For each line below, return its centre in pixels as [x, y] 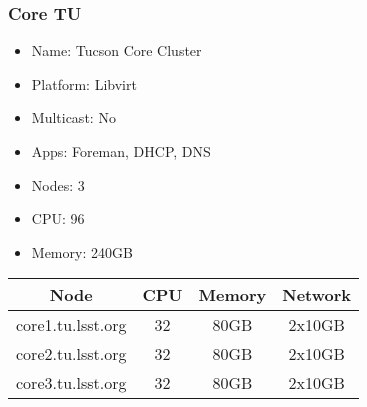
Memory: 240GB [82, 251]
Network [317, 295]
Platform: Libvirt [84, 83]
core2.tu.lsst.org [71, 354]
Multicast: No [73, 117]
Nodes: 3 [58, 184]
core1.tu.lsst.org [71, 325]
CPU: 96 [58, 218]
